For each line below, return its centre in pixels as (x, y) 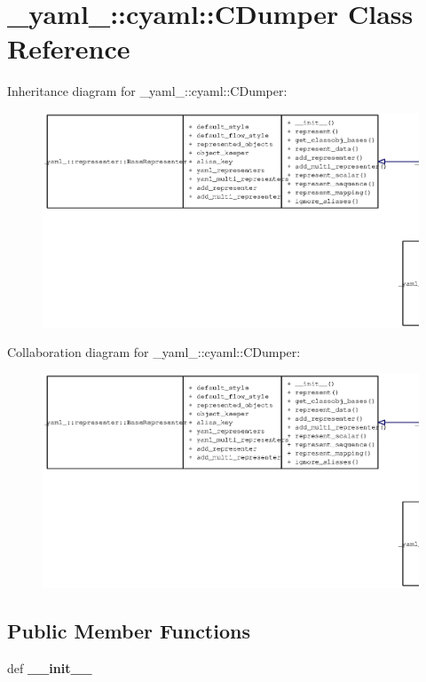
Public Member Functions (129, 631)
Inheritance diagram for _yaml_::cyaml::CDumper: (147, 91)
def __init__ (50, 668)
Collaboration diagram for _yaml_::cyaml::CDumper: (154, 352)
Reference (69, 48)
